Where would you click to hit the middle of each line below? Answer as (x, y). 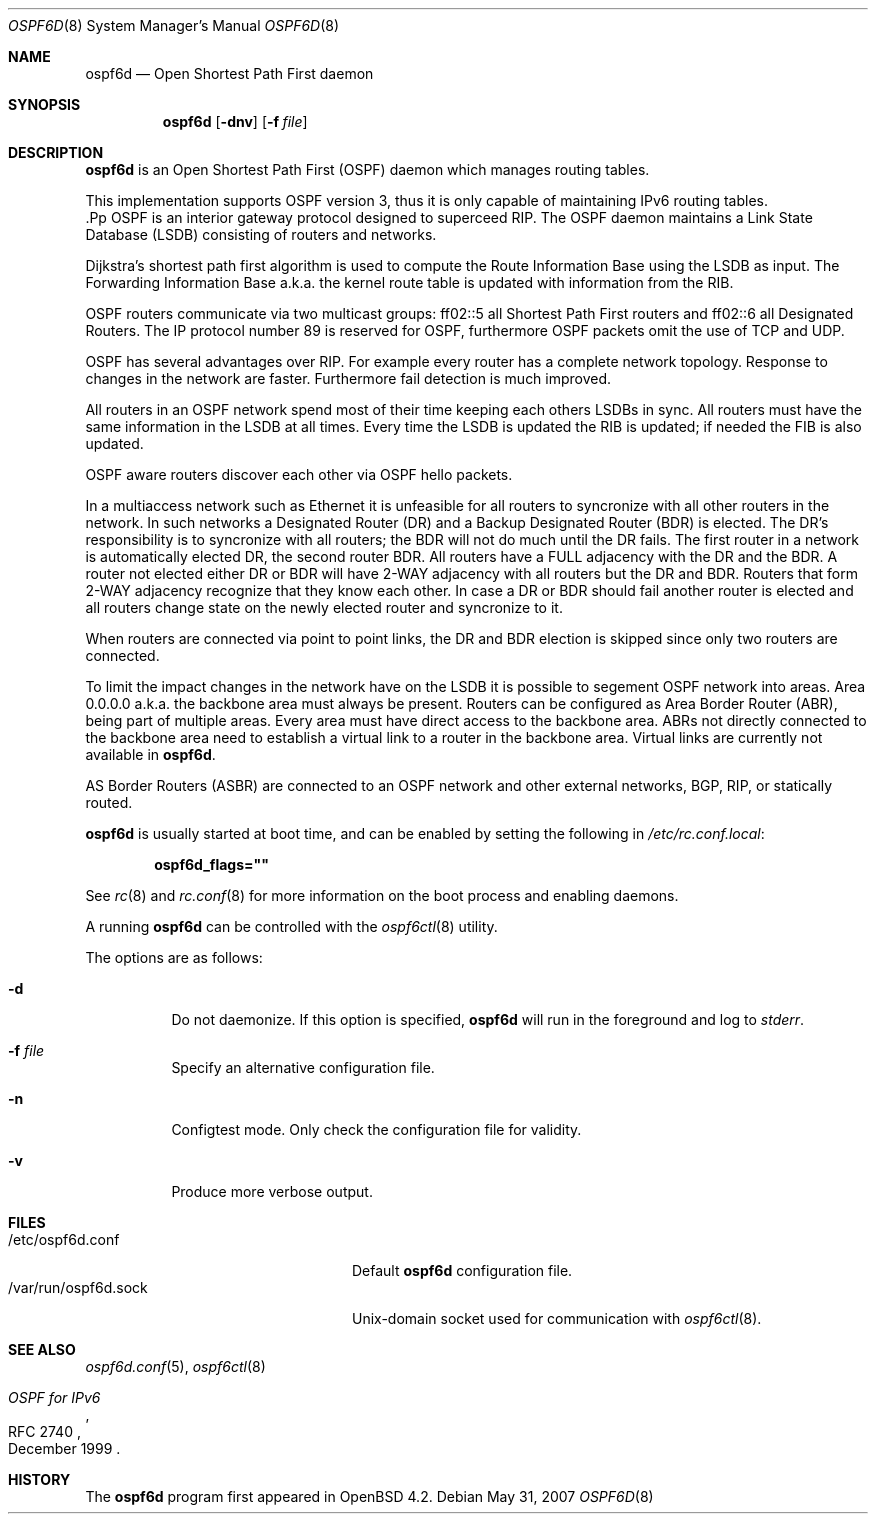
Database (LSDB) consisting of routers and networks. (261, 234)
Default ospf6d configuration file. (462, 1270)
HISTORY (39, 1479)
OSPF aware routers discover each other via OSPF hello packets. (299, 474)
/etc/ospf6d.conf (64, 1239)
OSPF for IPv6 (54, 1397)
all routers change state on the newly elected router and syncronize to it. (324, 607)
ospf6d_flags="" (211, 864)
